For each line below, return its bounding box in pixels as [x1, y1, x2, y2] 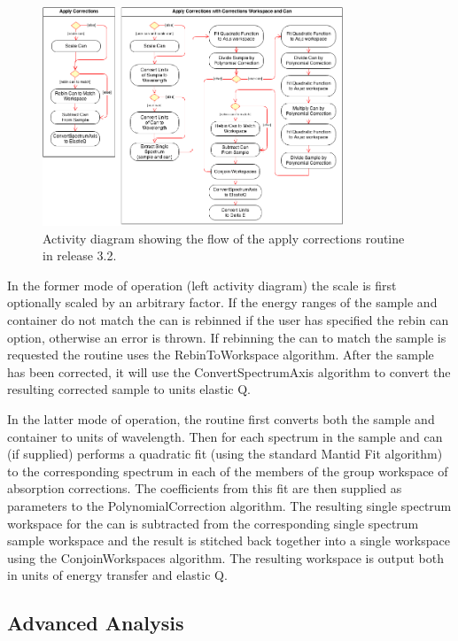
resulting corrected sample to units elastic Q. [7, 380, 251, 398]
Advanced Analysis [7, 609, 184, 637]
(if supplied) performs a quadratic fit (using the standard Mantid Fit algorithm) [7, 444, 443, 463]
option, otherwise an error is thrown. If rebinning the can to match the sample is [7, 328, 446, 346]
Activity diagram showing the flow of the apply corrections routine [43, 228, 405, 247]
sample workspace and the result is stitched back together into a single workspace [7, 531, 450, 550]
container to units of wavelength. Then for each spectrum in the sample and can [7, 427, 443, 445]
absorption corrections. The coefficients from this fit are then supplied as [7, 479, 402, 498]
